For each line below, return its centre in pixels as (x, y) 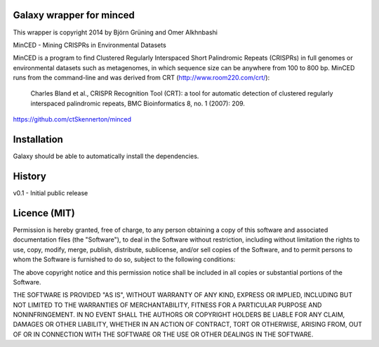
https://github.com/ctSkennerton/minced (72, 119)
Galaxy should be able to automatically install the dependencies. (106, 156)
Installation (38, 139)
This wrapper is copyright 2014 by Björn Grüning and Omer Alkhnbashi (115, 32)
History (30, 176)
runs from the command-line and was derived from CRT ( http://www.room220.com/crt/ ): (141, 78)
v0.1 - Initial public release (51, 193)
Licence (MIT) (44, 213)
